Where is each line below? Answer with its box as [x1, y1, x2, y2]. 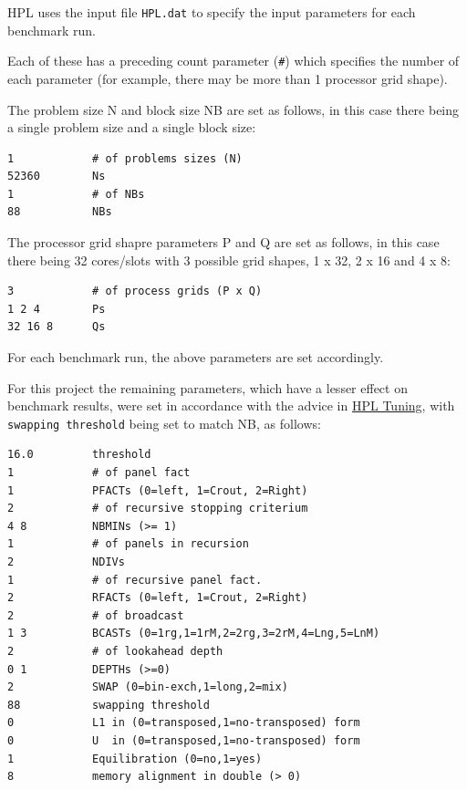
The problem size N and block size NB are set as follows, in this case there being [7, 99, 460, 119]
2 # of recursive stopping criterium [7, 502, 308, 515]
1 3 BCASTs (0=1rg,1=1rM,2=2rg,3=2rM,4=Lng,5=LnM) [7, 627, 380, 640]
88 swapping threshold [7, 698, 210, 712]
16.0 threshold [7, 448, 151, 462]
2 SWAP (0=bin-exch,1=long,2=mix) [7, 681, 288, 694]
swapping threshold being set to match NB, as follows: [7, 413, 321, 432]
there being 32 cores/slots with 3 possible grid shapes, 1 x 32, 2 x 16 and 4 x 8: [7, 250, 451, 269]
